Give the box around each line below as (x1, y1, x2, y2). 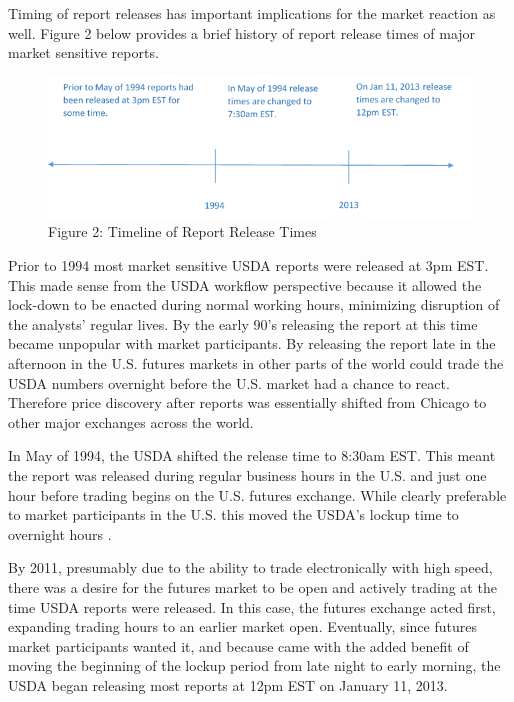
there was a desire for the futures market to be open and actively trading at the (8, 576, 497, 597)
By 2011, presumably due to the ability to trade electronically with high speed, (8, 557, 493, 578)
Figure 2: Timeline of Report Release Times (48, 221, 317, 242)
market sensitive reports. (8, 42, 159, 63)
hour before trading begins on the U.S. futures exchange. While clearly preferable (8, 484, 507, 505)
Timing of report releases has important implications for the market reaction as (8, 3, 496, 23)
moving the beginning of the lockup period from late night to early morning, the (8, 655, 501, 676)
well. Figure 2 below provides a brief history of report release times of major (8, 22, 476, 43)
